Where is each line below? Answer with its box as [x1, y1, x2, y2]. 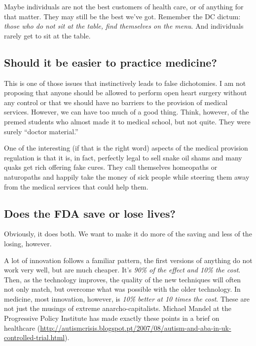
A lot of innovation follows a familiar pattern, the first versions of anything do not [4, 255, 253, 265]
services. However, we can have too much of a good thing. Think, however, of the [4, 107, 249, 117]
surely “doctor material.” [4, 126, 78, 136]
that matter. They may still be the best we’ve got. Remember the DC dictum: [4, 11, 241, 21]
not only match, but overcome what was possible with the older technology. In [4, 284, 241, 294]
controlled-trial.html [4, 332, 65, 343]
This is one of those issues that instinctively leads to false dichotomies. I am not [4, 77, 246, 88]
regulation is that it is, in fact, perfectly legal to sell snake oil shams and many [4, 152, 242, 162]
